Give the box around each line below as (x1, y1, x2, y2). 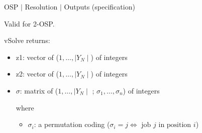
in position (158, 121, 191, 129)
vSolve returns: (4, 35, 50, 45)
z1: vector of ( (16, 51, 59, 62)
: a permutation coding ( (34, 119, 110, 129)
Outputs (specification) (64, 1, 135, 11)
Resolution (25, 1, 58, 11)
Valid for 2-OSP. (4, 18, 55, 28)
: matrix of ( (20, 85, 58, 95)
